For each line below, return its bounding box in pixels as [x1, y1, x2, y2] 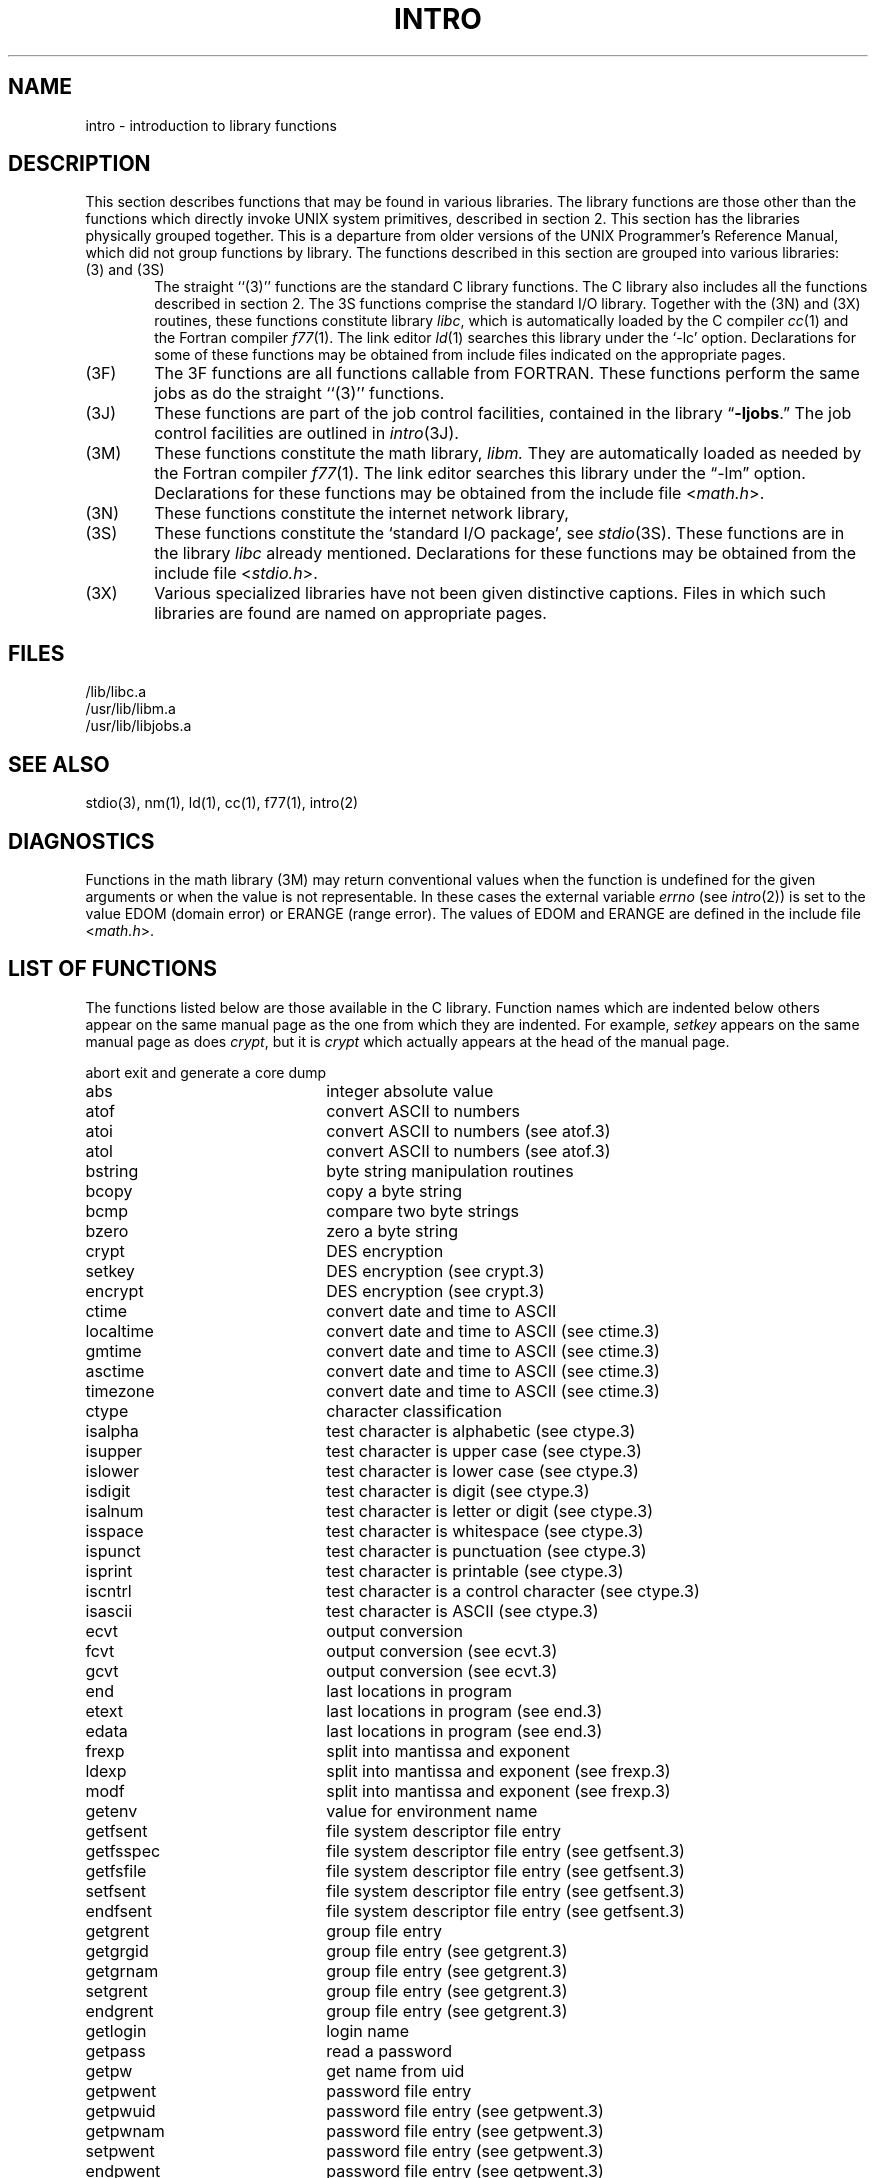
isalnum [85, 1500, 144, 1521]
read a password [326, 2040, 452, 2061]
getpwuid [85, 2100, 156, 2121]
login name [326, 2020, 410, 2041]
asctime [85, 1360, 145, 1381]
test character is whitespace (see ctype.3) [326, 1520, 644, 1541]
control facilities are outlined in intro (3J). [154, 423, 459, 444]
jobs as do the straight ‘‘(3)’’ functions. [154, 383, 445, 404]
